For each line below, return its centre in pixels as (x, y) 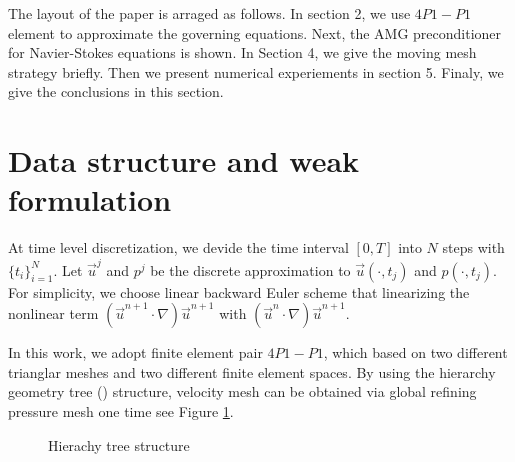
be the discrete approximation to (250, 269)
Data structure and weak (184, 160)
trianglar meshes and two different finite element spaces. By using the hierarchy (252, 371)
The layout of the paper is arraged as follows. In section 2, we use (209, 13)
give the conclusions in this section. (116, 91)
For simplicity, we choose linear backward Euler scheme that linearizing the (239, 291)
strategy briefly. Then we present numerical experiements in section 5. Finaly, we (256, 71)
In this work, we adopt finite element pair (135, 352)
